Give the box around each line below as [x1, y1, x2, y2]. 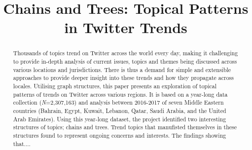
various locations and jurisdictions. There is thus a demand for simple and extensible [13, 65, 231, 74]
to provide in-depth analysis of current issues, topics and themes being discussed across [13, 57, 237, 66]
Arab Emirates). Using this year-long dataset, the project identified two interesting [13, 114, 226, 123]
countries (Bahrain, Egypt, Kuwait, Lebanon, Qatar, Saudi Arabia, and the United [13, 106, 226, 114]
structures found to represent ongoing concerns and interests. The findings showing [13, 131, 226, 139]
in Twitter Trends [64, 17, 187, 37]
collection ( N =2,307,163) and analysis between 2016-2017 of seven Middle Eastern [13, 98, 224, 107]
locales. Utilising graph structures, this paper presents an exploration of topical [13, 81, 217, 90]
